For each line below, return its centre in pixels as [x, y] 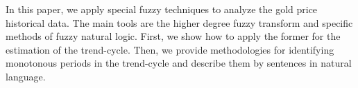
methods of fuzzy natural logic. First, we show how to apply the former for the [173, 36]
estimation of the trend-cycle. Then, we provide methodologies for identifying [170, 49]
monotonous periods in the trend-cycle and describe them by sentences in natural [179, 63]
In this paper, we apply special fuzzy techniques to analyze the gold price [162, 9]
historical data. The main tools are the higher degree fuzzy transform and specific [179, 22]
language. [26, 76]
